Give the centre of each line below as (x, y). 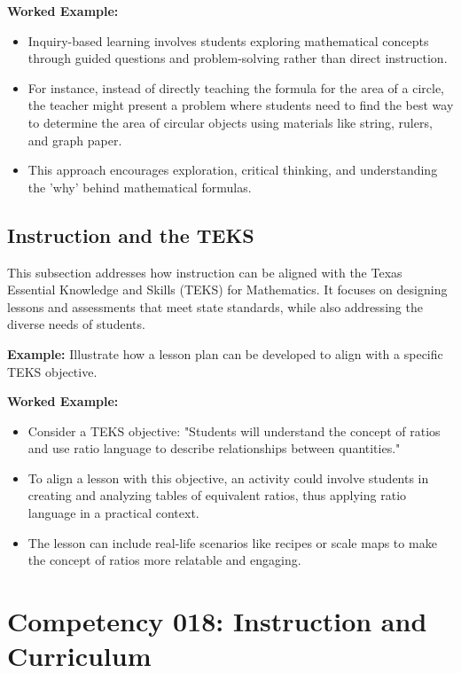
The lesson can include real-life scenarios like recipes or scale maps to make (232, 542)
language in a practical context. (113, 513)
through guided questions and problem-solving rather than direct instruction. (238, 58)
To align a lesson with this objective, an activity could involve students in (228, 477)
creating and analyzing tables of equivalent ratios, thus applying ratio (217, 495)
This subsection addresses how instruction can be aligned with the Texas (205, 272)
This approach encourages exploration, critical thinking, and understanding (233, 170)
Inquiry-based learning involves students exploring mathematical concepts (228, 40)
